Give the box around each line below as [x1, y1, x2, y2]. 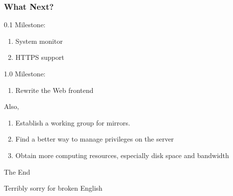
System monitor [15, 36, 63, 46]
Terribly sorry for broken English [4, 183, 103, 193]
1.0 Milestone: [4, 69, 46, 78]
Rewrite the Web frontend [15, 85, 94, 95]
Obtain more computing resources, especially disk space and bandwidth [15, 150, 229, 160]
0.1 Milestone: [4, 19, 46, 30]
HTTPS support [15, 52, 64, 62]
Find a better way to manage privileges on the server [15, 134, 174, 144]
